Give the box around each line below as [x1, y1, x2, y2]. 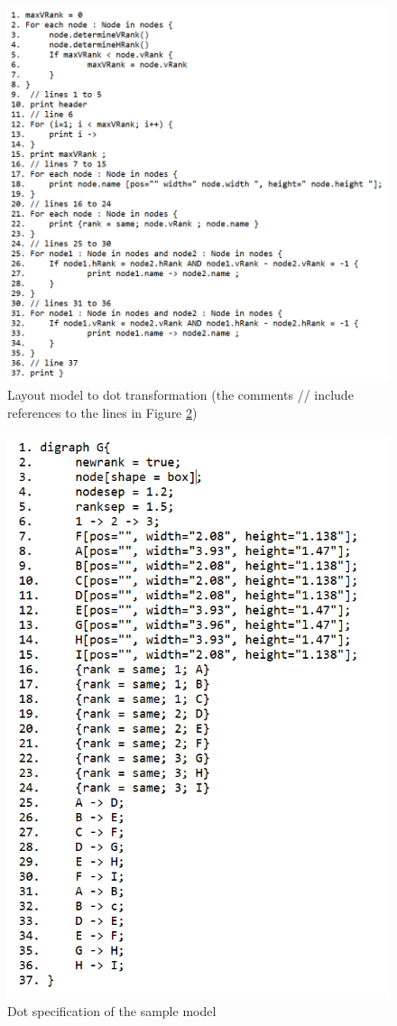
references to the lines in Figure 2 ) [7, 402, 198, 421]
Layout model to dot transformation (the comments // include [7, 384, 354, 403]
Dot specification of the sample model [7, 1002, 217, 1021]
